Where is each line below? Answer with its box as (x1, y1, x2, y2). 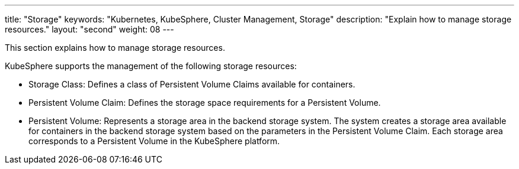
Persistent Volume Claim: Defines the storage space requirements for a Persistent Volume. (28, 97, 381, 108)
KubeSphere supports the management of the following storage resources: (5, 61, 297, 71)
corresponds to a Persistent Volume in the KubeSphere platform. (28, 136, 280, 146)
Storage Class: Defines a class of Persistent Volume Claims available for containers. (28, 79, 355, 89)
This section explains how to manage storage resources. (5, 43, 225, 53)
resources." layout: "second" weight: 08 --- (5, 24, 174, 34)
